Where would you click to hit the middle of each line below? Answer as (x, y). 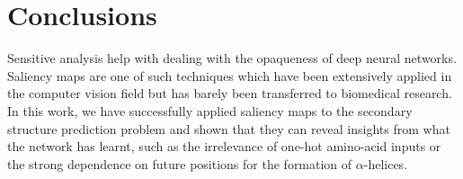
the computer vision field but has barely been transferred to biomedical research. (230, 93)
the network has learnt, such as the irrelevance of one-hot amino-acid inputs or (224, 146)
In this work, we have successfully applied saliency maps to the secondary (210, 110)
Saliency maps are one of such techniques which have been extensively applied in (230, 75)
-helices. (386, 163)
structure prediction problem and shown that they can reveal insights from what (229, 128)
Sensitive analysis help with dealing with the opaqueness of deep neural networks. (232, 58)
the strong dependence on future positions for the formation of (180, 163)
